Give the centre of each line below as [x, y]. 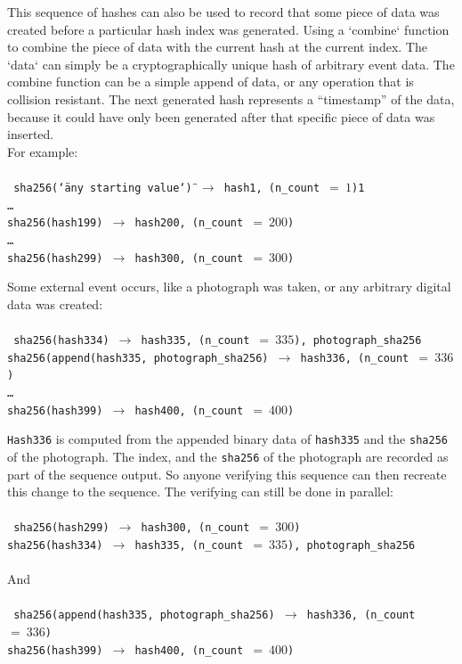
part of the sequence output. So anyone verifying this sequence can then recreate [227, 474]
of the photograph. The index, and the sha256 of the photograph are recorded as [228, 456]
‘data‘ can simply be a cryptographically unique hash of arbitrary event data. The [231, 64]
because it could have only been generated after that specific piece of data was [221, 116]
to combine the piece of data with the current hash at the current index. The [217, 47]
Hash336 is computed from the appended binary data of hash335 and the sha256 [227, 439]
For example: [43, 151]
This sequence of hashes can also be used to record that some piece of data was [223, 12]
